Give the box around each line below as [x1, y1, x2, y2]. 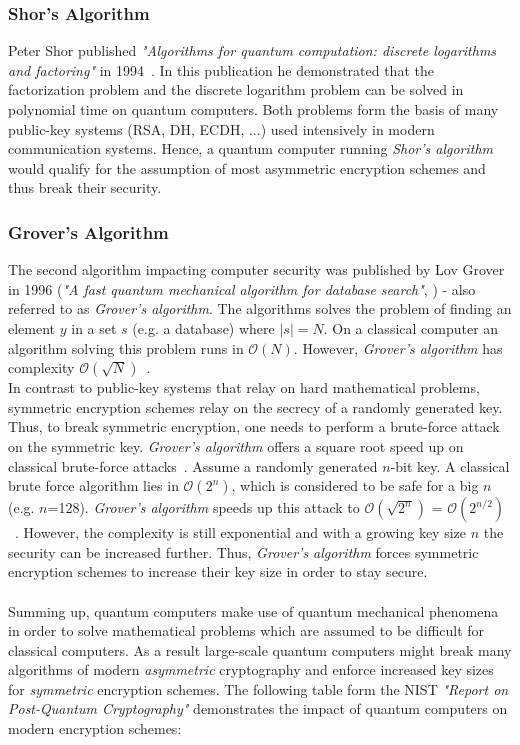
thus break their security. [8, 177, 162, 198]
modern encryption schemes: [8, 718, 182, 739]
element [8, 317, 56, 338]
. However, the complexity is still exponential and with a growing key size [15, 522, 466, 543]
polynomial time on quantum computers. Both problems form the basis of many [8, 99, 499, 119]
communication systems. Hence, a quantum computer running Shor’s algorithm [8, 138, 494, 159]
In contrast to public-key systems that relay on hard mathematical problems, [8, 377, 480, 398]
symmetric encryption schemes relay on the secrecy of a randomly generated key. [8, 396, 503, 417]
